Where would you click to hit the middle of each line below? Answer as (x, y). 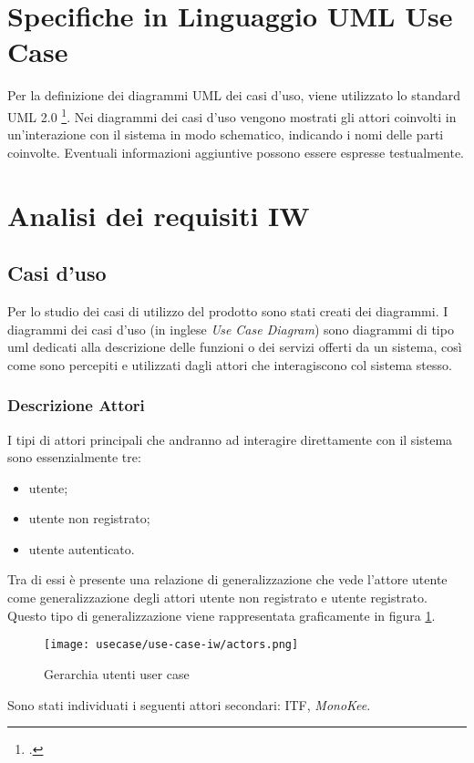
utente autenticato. (82, 548)
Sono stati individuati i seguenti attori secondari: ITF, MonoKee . (189, 704)
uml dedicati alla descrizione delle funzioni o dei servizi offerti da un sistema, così (235, 347)
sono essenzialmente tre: (74, 457)
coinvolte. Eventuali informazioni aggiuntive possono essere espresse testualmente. (236, 152)
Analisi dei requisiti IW (159, 215)
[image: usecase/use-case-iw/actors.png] (171, 645)
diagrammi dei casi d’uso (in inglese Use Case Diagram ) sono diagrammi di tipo (231, 329)
